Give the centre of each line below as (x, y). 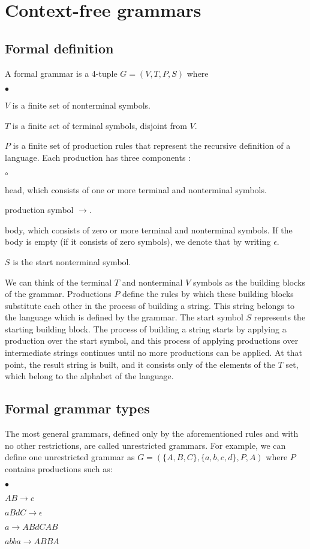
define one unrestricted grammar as (70, 457)
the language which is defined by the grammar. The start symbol (124, 317)
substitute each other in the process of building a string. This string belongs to (150, 305)
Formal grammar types (77, 408)
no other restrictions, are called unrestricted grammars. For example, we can (145, 445)
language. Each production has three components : (98, 157)
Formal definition (59, 48)
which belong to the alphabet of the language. (89, 376)
